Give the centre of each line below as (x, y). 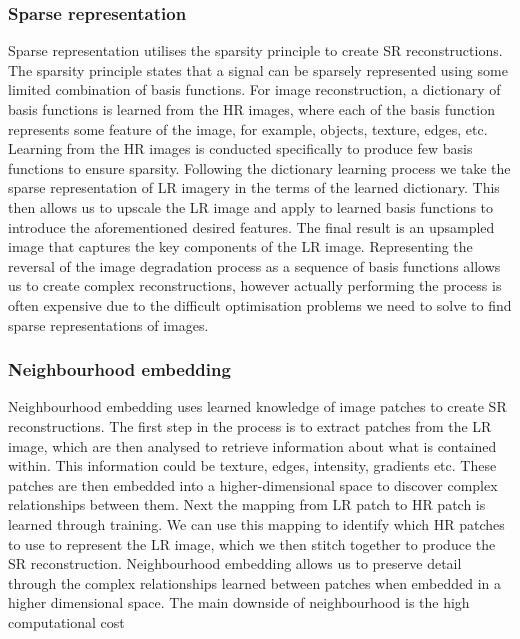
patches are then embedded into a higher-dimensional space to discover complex (253, 484)
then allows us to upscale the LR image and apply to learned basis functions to (251, 206)
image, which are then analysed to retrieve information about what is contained (252, 445)
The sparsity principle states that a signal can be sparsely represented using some (258, 69)
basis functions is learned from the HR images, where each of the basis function (251, 109)
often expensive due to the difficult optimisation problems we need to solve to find (260, 304)
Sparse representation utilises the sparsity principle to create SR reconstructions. (255, 50)
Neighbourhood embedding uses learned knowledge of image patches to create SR (257, 406)
